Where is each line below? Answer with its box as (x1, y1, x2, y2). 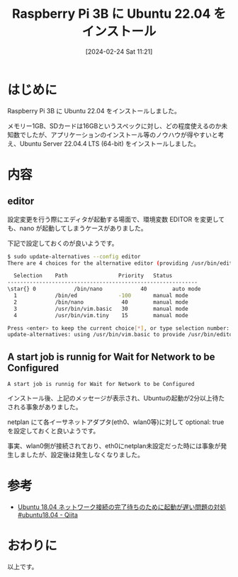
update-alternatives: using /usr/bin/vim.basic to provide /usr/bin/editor (7, 331, 236, 338)
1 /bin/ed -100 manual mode (13, 292, 189, 299)
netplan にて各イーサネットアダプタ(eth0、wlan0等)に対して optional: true (7, 418, 225, 426)
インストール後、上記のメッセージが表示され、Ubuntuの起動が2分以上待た (7, 394, 225, 403)
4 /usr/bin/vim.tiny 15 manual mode (13, 312, 189, 319)
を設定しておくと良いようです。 (7, 427, 100, 435)
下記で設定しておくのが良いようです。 (7, 239, 118, 247)
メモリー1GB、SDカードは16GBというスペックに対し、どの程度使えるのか (7, 121, 222, 130)
